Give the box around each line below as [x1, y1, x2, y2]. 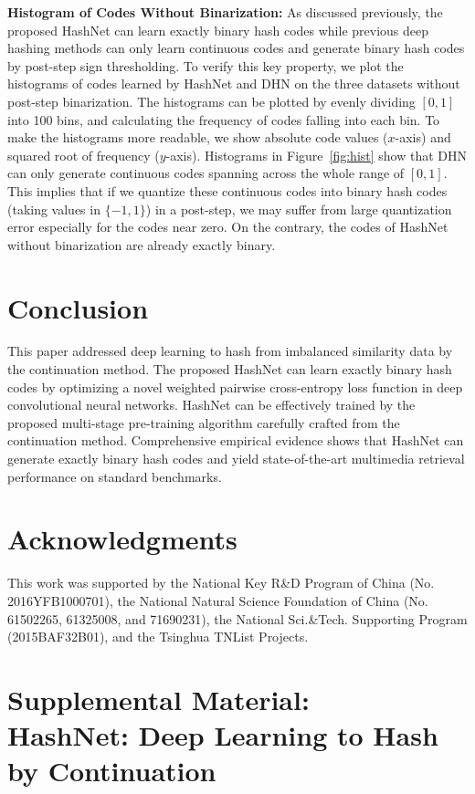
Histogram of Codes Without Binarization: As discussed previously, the [7, 3, 443, 21]
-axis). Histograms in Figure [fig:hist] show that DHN [165, 145, 468, 164]
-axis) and [395, 128, 451, 147]
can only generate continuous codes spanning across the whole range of [7, 163, 405, 183]
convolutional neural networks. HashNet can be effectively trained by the [7, 395, 416, 414]
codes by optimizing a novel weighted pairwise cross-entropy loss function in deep [7, 377, 463, 396]
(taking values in [7, 199, 100, 218]
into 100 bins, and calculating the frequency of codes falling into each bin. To [7, 110, 440, 129]
